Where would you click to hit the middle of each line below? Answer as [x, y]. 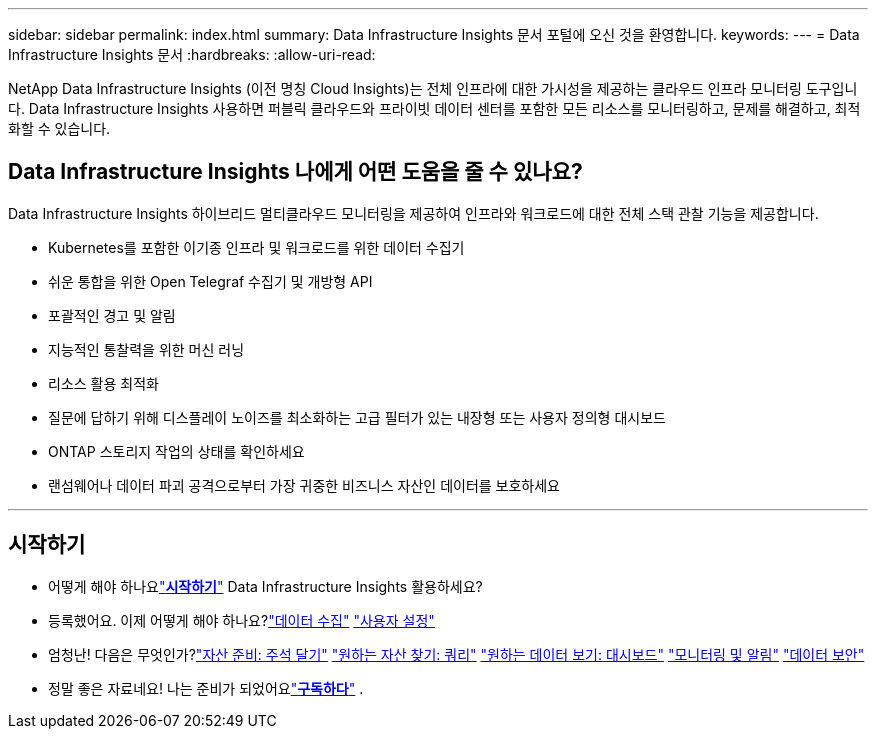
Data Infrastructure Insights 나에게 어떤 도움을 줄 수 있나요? [295, 172]
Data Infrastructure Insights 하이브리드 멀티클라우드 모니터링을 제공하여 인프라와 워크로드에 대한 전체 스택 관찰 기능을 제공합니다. [413, 213]
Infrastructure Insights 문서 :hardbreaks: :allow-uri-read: [192, 54]
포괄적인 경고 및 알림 [112, 315]
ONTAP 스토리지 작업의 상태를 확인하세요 [176, 451]
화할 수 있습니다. [59, 128]
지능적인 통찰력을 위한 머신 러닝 [146, 349]
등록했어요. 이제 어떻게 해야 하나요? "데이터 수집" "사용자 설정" [241, 620]
